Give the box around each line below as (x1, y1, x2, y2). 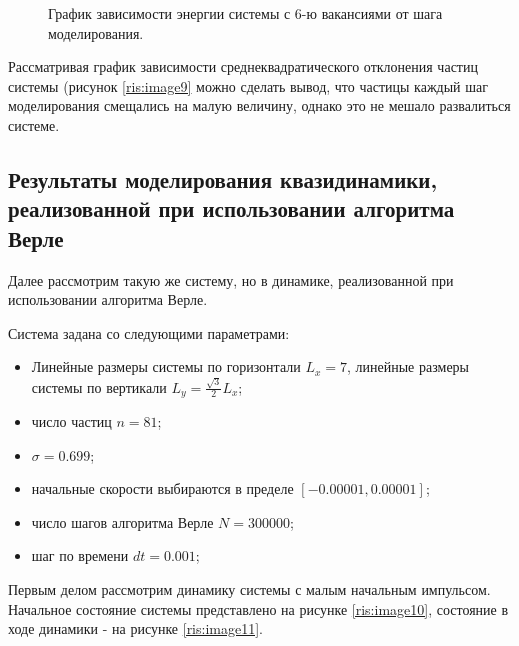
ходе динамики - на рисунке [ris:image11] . (8, 618, 263, 639)
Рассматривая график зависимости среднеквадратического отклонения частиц (8, 56, 478, 77)
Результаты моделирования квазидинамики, (8, 163, 438, 194)
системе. (8, 114, 60, 135)
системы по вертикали (31, 376, 167, 397)
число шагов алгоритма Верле (31, 511, 214, 532)
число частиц (31, 411, 112, 432)
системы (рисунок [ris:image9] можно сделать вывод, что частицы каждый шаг (8, 75, 488, 96)
